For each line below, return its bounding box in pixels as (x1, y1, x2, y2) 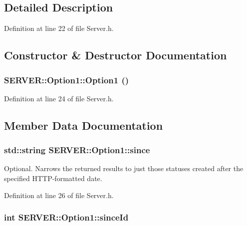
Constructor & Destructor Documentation (4, 47, 227, 63)
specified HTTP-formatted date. (4, 173, 102, 183)
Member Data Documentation (4, 117, 163, 133)
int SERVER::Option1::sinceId (4, 211, 129, 224)
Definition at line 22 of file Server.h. (4, 23, 114, 33)
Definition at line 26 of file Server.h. (4, 190, 114, 200)
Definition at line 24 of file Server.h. (4, 93, 114, 103)
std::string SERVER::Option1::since (4, 144, 150, 156)
